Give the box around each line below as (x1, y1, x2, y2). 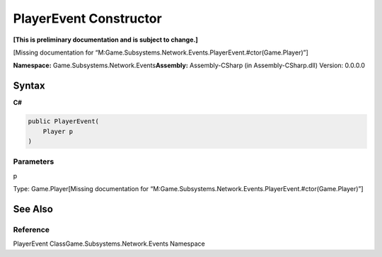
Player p (42, 127, 74, 135)
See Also (13, 202, 53, 215)
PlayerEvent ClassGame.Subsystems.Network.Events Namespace (13, 239, 205, 248)
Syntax (13, 80, 45, 92)
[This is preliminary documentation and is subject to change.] (13, 35, 198, 44)
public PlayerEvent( (28, 118, 99, 125)
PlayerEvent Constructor (13, 11, 162, 26)
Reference (13, 224, 50, 234)
